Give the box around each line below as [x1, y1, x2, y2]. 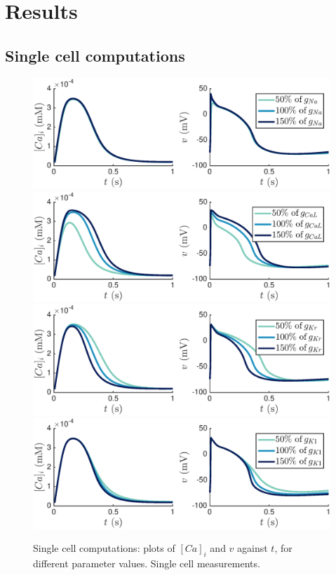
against [237, 541, 268, 555]
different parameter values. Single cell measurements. [33, 556, 260, 571]
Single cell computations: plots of [33, 541, 175, 555]
